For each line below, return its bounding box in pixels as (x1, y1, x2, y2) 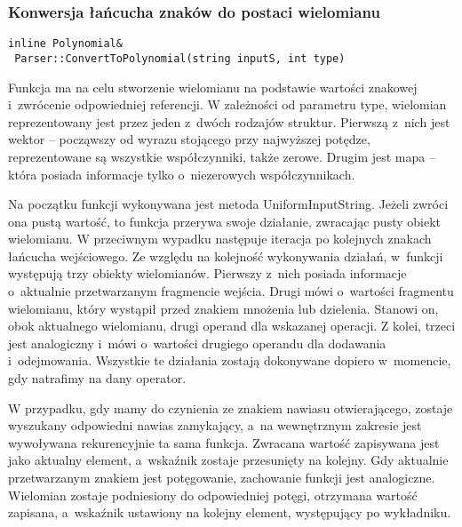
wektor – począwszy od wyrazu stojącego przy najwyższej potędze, (8, 130, 370, 148)
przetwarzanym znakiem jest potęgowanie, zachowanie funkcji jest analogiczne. (8, 468, 435, 486)
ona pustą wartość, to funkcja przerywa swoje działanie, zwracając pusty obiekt (8, 212, 441, 230)
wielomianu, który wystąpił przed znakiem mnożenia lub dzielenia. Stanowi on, (8, 299, 439, 317)
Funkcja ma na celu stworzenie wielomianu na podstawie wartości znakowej (8, 77, 418, 96)
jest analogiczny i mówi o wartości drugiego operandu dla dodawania (8, 333, 386, 352)
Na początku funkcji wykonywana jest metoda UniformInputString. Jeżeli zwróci (8, 195, 449, 213)
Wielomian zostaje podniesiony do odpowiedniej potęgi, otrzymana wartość (8, 485, 418, 504)
